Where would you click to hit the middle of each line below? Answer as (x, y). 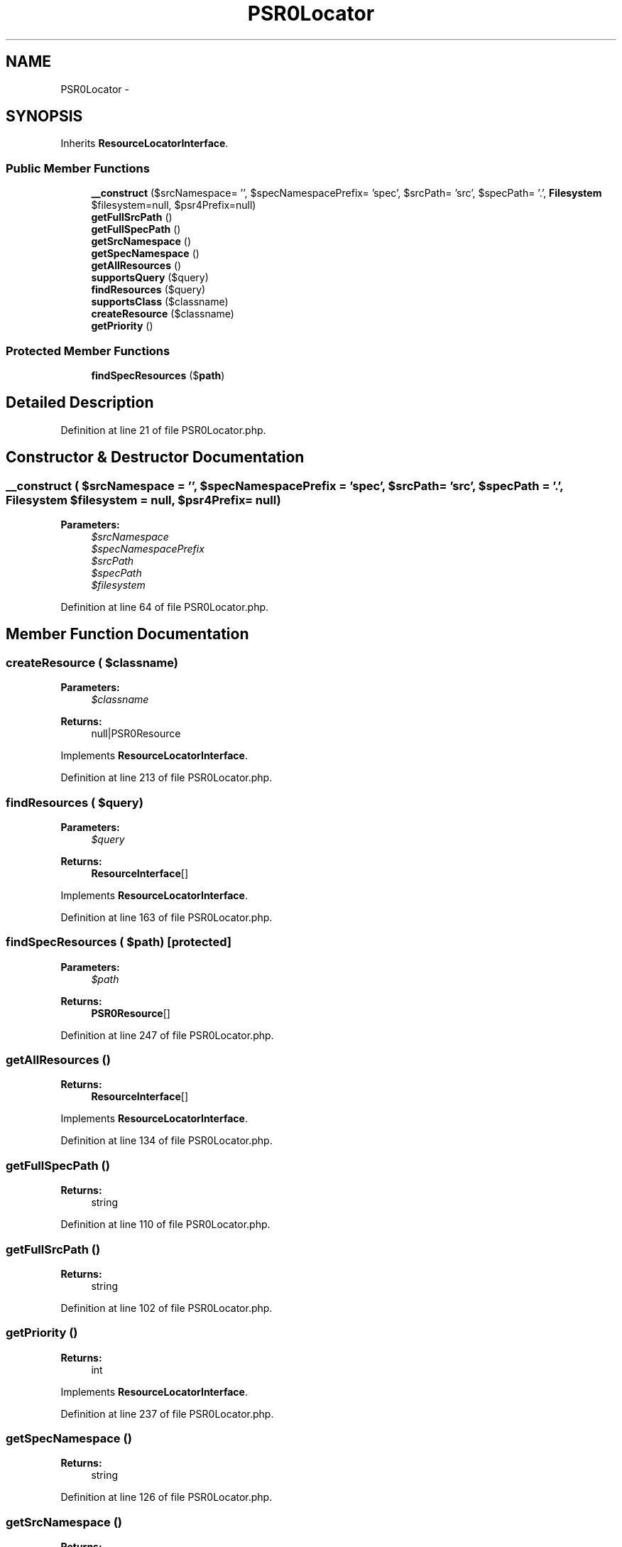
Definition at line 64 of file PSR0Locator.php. (165, 607)
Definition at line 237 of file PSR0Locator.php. (167, 1413)
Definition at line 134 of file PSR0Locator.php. (167, 1141)
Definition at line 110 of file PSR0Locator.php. (165, 1225)
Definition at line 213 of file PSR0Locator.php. (167, 778)
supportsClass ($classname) (160, 302)
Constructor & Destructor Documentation (155, 457)
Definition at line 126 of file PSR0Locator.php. (167, 1497)
